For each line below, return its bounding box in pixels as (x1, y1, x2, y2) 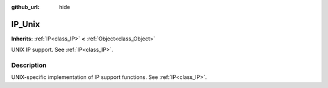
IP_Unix (11, 19, 40, 30)
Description (11, 61, 47, 69)
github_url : (11, 4, 39, 10)
